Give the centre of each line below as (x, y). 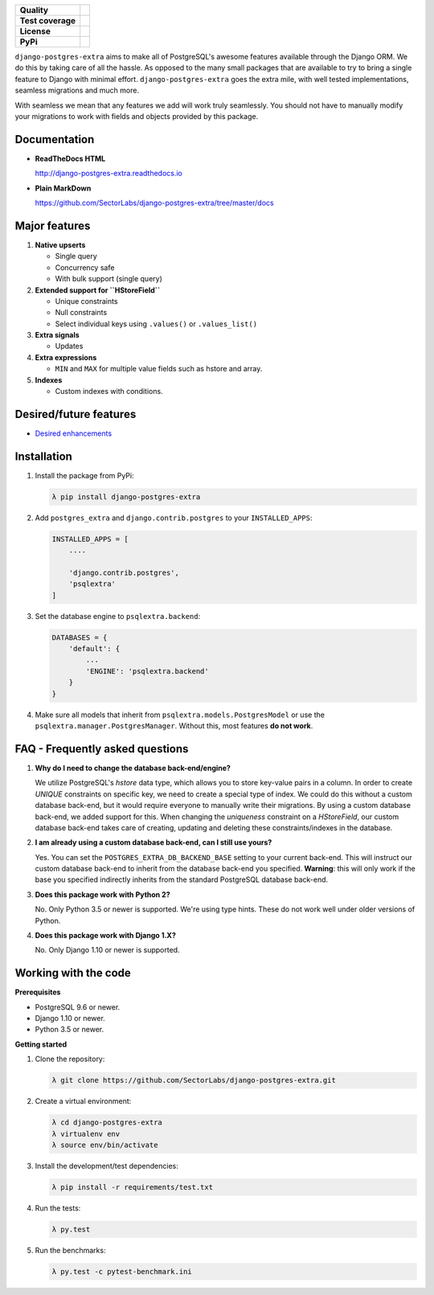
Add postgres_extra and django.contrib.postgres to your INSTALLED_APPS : (174, 518)
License (35, 31)
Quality (34, 10)
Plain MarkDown (63, 188)
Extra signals (57, 335)
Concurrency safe (85, 267)
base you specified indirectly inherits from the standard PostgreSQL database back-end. (182, 879)
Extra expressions (66, 357)
